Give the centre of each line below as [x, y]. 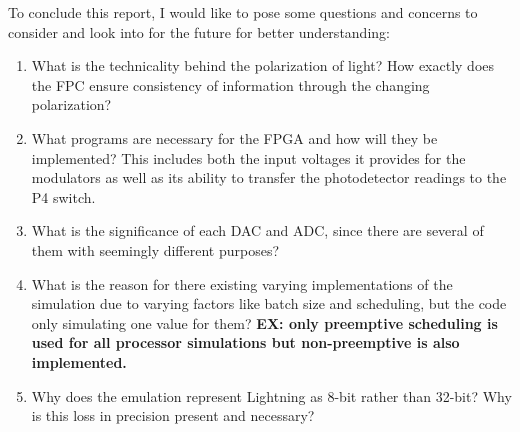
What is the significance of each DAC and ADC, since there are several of [257, 230]
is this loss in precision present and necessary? [173, 415]
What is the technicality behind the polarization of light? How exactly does [263, 65]
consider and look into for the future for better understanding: [199, 31]
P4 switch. [63, 196]
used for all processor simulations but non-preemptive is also [245, 342]
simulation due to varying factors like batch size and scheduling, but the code [269, 303]
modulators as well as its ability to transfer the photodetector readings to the [269, 177]
